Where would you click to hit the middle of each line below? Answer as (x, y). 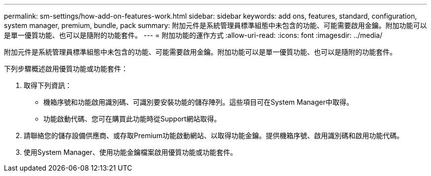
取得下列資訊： (48, 85)
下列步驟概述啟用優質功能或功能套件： (66, 69)
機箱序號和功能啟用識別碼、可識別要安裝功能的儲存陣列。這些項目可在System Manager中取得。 (198, 102)
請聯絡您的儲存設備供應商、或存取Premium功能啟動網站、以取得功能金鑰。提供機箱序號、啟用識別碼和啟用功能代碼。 (214, 135)
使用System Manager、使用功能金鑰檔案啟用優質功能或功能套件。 (130, 152)
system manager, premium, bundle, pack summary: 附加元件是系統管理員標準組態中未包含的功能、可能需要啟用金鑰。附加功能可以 (215, 25)
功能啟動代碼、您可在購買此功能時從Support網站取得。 (132, 119)
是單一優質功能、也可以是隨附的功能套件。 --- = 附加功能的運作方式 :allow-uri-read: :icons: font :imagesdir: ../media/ (193, 35)
